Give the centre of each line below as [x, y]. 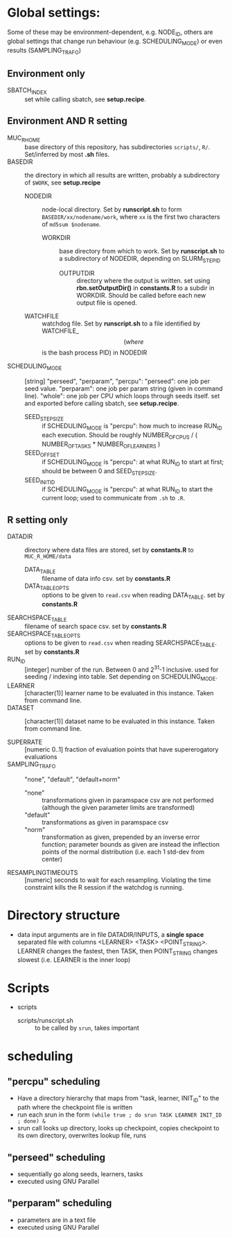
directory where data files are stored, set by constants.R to [109, 550]
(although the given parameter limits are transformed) [118, 807]
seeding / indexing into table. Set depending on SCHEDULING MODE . [121, 678]
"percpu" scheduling [54, 1082]
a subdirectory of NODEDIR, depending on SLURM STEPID [140, 259]
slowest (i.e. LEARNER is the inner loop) [74, 960]
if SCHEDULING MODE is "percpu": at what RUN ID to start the [127, 490]
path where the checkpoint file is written [75, 1108]
